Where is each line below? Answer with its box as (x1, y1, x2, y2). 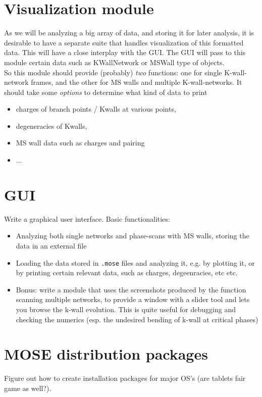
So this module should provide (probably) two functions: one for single (4, 67, 222, 77)
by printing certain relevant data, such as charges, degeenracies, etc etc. (16, 267, 238, 278)
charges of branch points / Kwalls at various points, (16, 104, 176, 114)
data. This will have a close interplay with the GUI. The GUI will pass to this (4, 47, 246, 58)
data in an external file (16, 240, 87, 251)
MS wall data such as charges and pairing (16, 137, 145, 148)
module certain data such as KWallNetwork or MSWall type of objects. (4, 57, 225, 67)
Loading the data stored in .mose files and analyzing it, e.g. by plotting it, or (16, 257, 255, 268)
